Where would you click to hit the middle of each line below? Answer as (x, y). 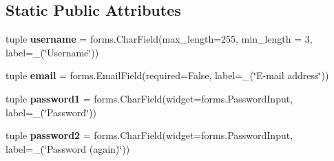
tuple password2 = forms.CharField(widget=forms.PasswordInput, (149, 135)
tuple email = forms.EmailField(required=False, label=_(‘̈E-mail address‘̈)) (167, 75)
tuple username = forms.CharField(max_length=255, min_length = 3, (159, 39)
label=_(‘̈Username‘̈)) (52, 52)
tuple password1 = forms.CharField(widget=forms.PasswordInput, (149, 98)
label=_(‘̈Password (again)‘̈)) (68, 148)
